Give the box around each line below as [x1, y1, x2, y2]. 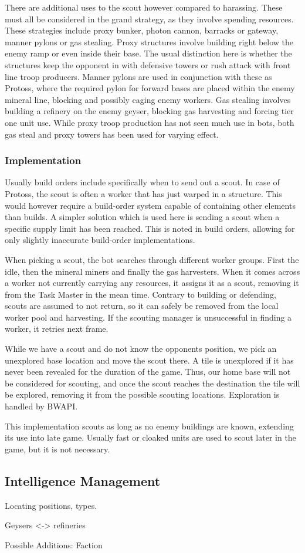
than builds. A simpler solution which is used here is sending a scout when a [5, 211, 280, 223]
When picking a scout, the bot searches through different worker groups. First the [5, 253, 299, 265]
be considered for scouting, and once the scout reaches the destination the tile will [5, 377, 300, 389]
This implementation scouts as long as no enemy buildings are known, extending [5, 419, 294, 432]
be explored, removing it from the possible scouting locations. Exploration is [5, 388, 280, 401]
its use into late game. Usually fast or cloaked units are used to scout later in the [5, 431, 296, 444]
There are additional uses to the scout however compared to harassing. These [5, 1, 283, 13]
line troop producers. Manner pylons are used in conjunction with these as [5, 70, 272, 82]
